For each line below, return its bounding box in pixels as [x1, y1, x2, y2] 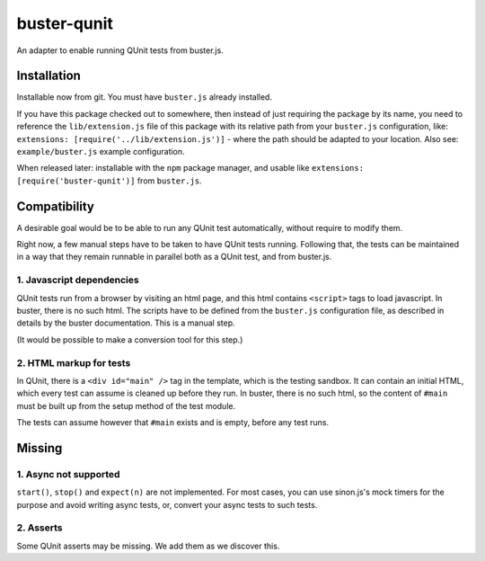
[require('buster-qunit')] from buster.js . [16, 175, 202, 186]
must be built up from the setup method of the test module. [16, 400, 236, 411]
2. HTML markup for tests [16, 356, 131, 369]
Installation [16, 68, 81, 84]
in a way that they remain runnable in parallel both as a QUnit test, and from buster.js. [16, 252, 332, 263]
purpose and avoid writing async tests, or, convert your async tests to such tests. [16, 499, 318, 510]
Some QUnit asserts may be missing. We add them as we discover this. [16, 540, 280, 551]
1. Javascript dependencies [16, 274, 139, 287]
